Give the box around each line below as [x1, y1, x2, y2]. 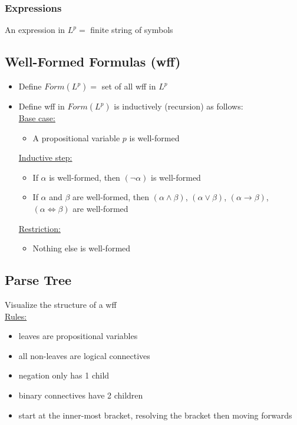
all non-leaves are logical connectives [18, 349, 150, 361]
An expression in [5, 24, 65, 36]
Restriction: [18, 222, 61, 234]
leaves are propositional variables [18, 330, 138, 342]
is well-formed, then [49, 171, 120, 183]
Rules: [5, 310, 27, 322]
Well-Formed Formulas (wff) [5, 52, 181, 71]
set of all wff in [101, 80, 156, 92]
